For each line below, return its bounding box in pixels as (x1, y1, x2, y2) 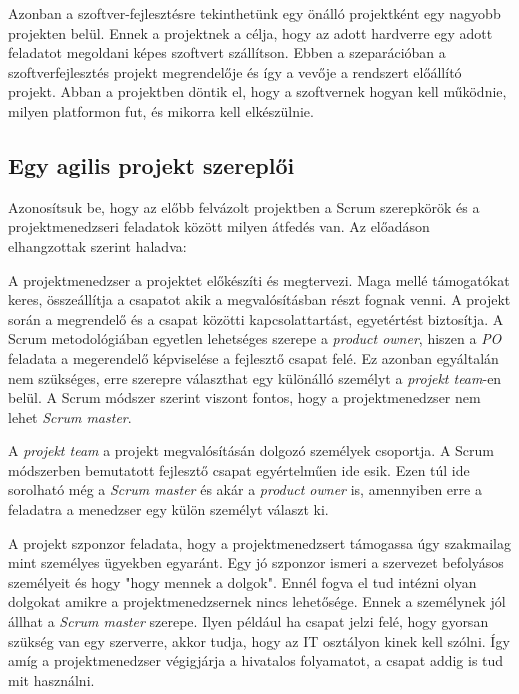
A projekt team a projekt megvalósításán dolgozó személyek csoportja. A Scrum (8, 440, 494, 461)
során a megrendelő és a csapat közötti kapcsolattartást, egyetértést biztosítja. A (8, 308, 504, 329)
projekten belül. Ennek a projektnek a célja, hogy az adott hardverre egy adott (8, 22, 493, 43)
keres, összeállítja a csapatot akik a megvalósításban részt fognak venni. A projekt (8, 289, 511, 310)
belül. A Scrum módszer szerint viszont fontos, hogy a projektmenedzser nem (8, 387, 481, 408)
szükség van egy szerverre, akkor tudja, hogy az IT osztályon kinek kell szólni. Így (8, 630, 510, 651)
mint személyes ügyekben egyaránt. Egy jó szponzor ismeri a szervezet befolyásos (8, 552, 504, 573)
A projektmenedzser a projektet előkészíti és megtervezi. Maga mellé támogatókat (8, 269, 510, 290)
